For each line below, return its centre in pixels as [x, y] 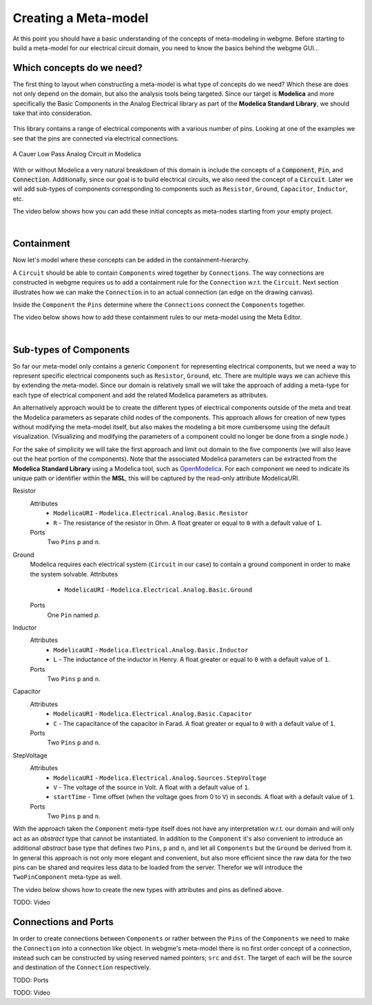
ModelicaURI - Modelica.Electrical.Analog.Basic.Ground [158, 590]
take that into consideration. [52, 113]
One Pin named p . [74, 615]
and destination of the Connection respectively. [82, 967]
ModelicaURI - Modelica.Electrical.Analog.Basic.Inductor [151, 650]
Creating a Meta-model [81, 18]
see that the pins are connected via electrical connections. [96, 138]
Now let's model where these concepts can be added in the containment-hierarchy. [131, 260]
